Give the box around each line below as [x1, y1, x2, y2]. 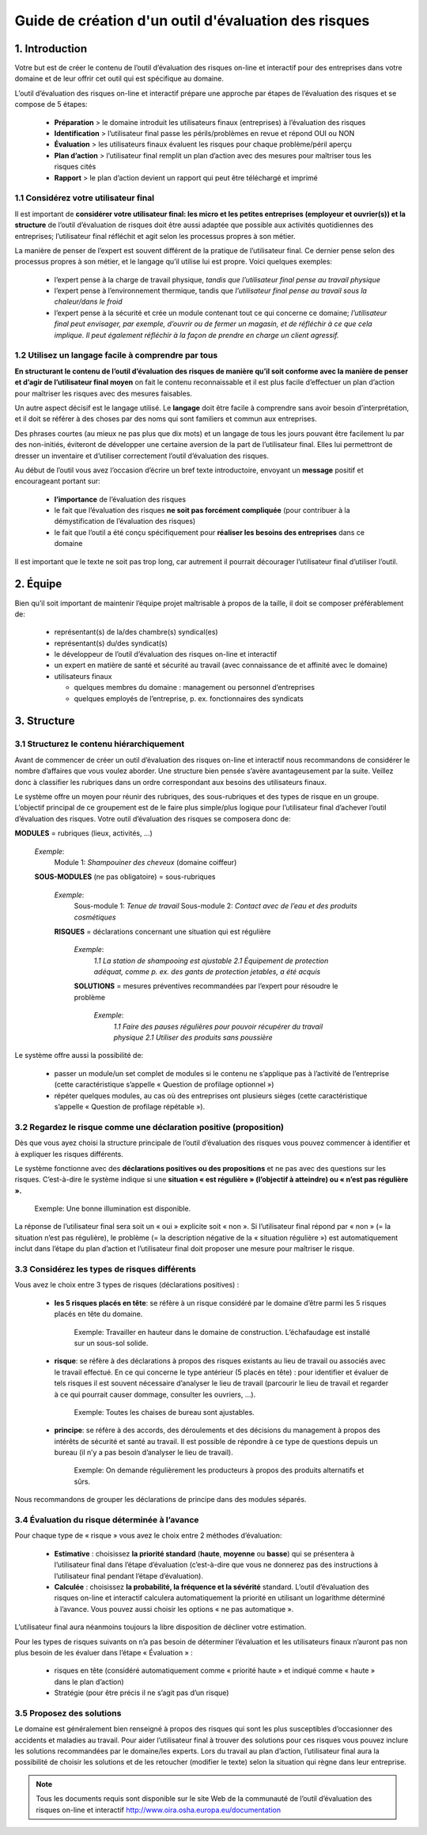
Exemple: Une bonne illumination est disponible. [34, 1204, 191, 1214]
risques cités [54, 162, 96, 172]
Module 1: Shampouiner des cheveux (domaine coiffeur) [54, 857, 237, 866]
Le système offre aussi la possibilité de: [14, 1051, 144, 1060]
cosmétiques [74, 912, 116, 922]
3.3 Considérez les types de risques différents [14, 1264, 197, 1274]
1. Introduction [14, 42, 87, 55]
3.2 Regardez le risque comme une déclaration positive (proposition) [14, 1121, 285, 1132]
